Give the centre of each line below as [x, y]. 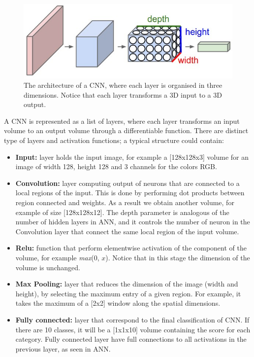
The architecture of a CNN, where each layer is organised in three [123, 85]
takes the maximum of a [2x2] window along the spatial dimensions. [118, 303]
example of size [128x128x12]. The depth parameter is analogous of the [122, 212]
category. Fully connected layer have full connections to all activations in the [131, 339]
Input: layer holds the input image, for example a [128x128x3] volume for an [132, 157]
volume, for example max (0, [57, 258]
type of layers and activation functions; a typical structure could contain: [114, 140]
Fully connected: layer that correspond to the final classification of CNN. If [132, 319]
